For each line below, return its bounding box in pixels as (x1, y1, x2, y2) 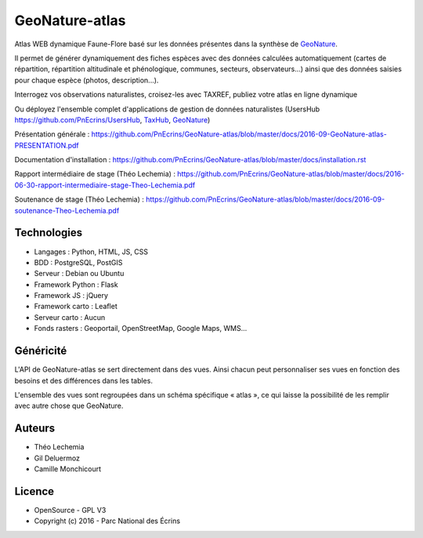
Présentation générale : (14, 129, 90, 139)
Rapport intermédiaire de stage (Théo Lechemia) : (14, 169, 176, 179)
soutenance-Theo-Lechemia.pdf (14, 205, 120, 215)
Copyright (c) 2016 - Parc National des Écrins (34, 516, 180, 525)
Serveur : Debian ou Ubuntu (34, 269, 125, 278)
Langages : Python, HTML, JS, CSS (34, 247, 149, 256)
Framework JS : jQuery (34, 291, 109, 300)
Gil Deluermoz (34, 453, 80, 463)
